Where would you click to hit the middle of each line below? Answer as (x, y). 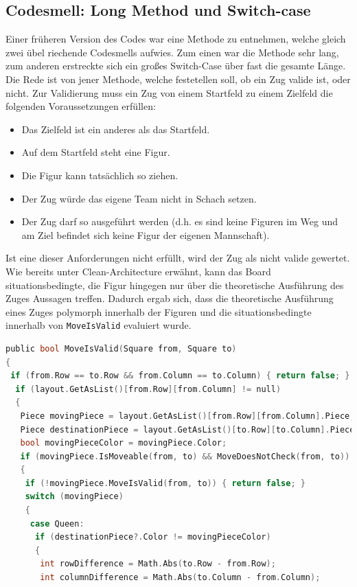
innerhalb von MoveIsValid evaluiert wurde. (99, 325)
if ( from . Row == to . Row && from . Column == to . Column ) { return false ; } (180, 376)
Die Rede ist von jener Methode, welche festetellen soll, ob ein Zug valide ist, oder (178, 79)
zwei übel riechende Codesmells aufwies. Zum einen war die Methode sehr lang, (172, 52)
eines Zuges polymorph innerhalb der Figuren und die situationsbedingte (159, 311)
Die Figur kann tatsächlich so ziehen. (100, 175)
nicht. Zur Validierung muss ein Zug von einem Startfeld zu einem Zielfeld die (169, 92)
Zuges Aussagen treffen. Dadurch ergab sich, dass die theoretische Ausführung (170, 298)
